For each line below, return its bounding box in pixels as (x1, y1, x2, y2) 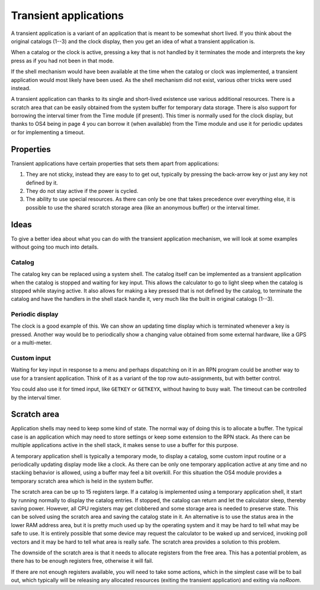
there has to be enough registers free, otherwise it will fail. (11, 557, 153, 564)
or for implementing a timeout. (11, 128, 85, 136)
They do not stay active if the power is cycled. (25, 187, 139, 194)
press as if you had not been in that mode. (11, 57, 114, 64)
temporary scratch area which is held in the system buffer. (11, 477, 153, 484)
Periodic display (11, 310, 59, 319)
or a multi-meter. (11, 339, 52, 347)
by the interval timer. (11, 394, 62, 401)
